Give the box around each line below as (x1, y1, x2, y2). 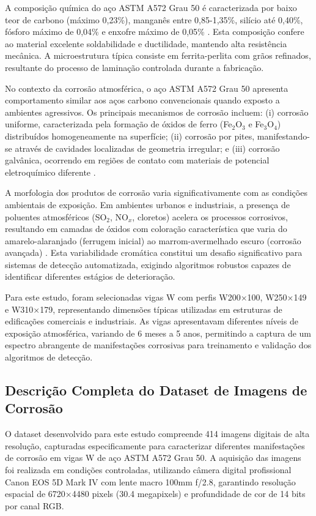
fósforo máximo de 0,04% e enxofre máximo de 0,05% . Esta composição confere (5, 25, 304, 38)
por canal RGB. (5, 499, 64, 512)
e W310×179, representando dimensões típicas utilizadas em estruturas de (5, 302, 282, 315)
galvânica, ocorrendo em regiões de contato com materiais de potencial (5, 154, 270, 166)
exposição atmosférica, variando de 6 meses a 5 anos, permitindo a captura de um (5, 326, 312, 339)
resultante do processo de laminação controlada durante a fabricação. (5, 61, 264, 73)
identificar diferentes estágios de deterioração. (5, 270, 175, 283)
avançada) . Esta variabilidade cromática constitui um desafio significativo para (5, 246, 303, 259)
